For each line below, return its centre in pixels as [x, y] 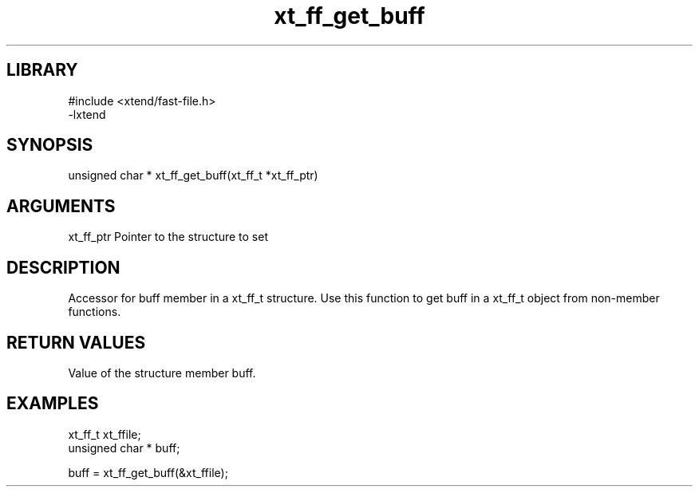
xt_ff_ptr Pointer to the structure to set [168, 237]
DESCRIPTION [63, 267]
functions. [95, 312]
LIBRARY [42, 70]
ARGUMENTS [61, 206]
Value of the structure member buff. [162, 373]
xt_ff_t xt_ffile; [105, 434]
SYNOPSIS [50, 145]
